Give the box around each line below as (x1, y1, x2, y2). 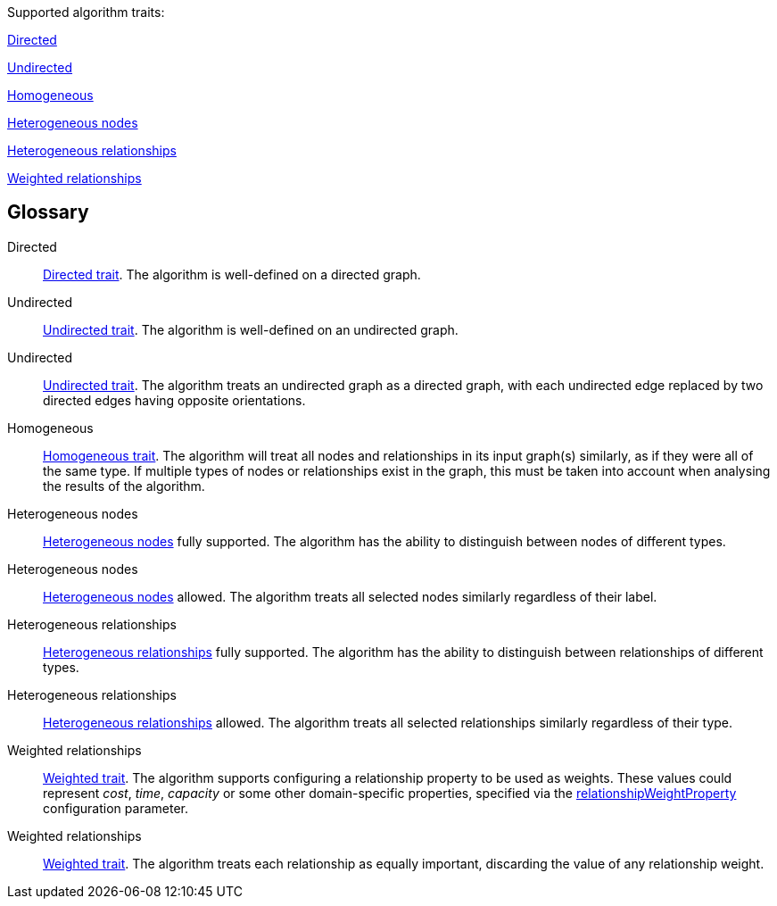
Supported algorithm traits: (7, 4, 165, 20)
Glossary (7, 201, 89, 224)
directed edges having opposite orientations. (43, 392, 306, 408)
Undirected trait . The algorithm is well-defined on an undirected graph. (43, 321, 459, 337)
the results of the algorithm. (43, 478, 205, 494)
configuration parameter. (43, 800, 188, 816)
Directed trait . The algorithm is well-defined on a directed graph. (43, 266, 421, 282)
